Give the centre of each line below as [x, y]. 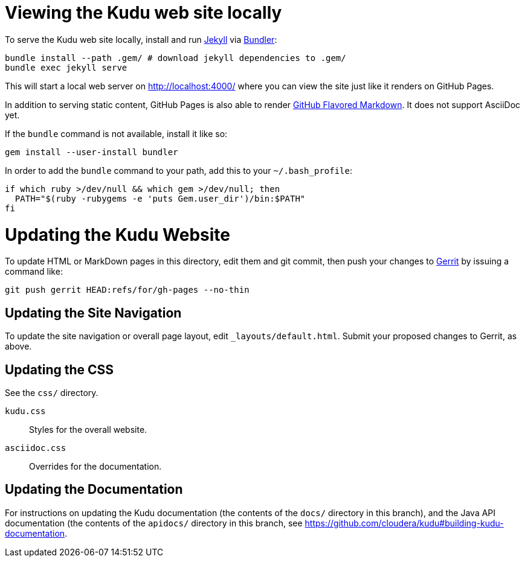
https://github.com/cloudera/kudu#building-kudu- [404, 523]
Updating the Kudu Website [118, 235]
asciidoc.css [36, 448]
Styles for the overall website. [88, 429]
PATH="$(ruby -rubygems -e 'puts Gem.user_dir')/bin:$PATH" [160, 198]
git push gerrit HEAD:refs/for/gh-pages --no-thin [127, 290]
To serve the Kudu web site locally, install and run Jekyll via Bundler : [141, 39]
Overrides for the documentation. [95, 466]
